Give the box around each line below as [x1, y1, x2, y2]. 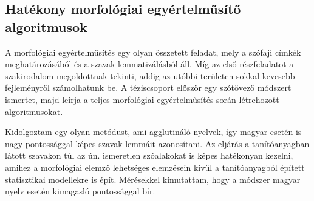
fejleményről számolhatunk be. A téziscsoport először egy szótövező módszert [5, 81, 292, 94]
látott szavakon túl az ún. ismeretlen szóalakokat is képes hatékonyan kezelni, [5, 149, 293, 162]
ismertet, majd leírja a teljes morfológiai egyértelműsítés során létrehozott [5, 93, 279, 105]
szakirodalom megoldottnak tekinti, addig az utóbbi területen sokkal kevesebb [5, 69, 295, 82]
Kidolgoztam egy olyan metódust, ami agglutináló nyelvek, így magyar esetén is [5, 125, 302, 138]
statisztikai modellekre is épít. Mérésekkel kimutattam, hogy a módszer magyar [5, 173, 301, 185]
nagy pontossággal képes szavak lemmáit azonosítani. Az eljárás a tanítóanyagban [5, 137, 310, 150]
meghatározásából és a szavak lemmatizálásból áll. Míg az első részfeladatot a [5, 58, 294, 70]
